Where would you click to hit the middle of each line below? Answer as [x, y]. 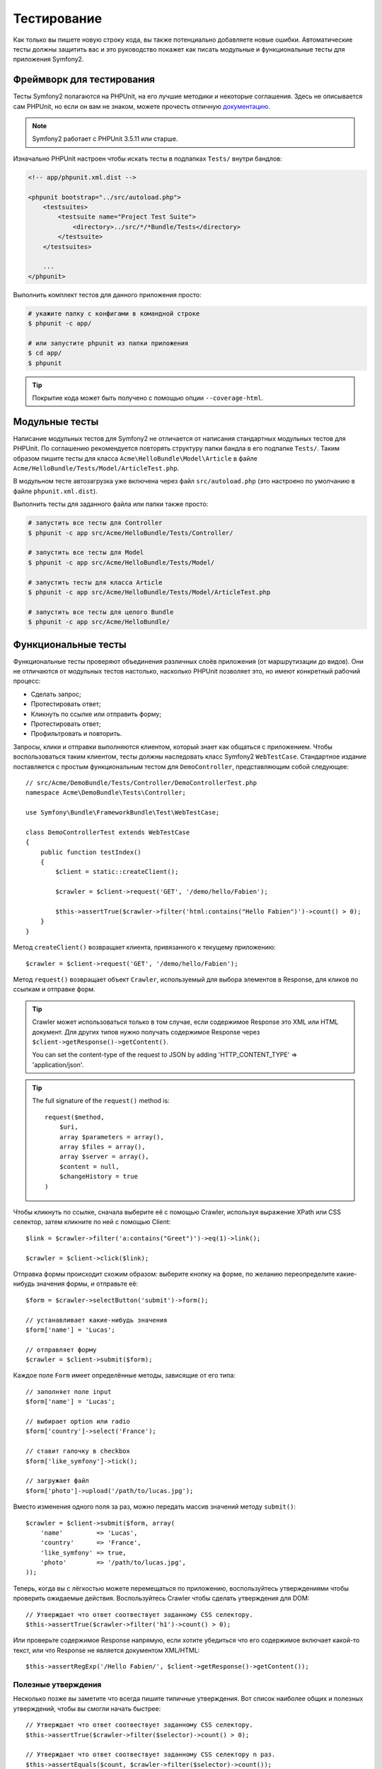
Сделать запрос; [56, 694]
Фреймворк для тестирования [84, 80]
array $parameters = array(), [111, 1137]
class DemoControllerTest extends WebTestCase [108, 832]
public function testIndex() [91, 852]
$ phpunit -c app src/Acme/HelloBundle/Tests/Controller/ [131, 533]
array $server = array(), [104, 1157]
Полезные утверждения [57, 1684]
